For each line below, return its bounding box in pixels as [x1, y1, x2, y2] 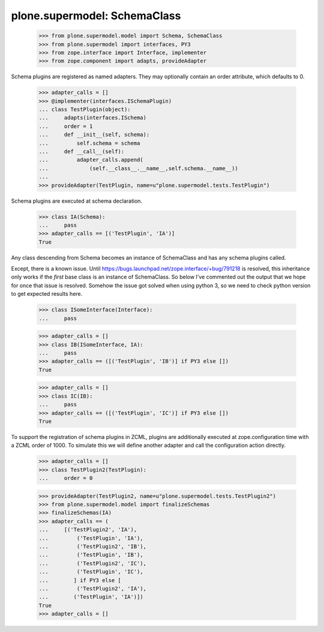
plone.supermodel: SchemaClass [11, 9, 181, 22]
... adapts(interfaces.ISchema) [38, 114, 147, 121]
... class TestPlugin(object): [38, 106, 131, 113]
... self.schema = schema [38, 140, 140, 147]
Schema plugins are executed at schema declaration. [11, 197, 143, 204]
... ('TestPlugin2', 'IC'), [38, 560, 147, 566]
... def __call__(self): [38, 148, 125, 155]
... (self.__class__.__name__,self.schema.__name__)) [38, 165, 238, 171]
